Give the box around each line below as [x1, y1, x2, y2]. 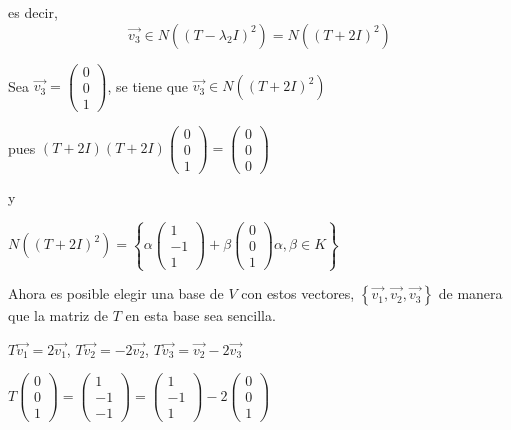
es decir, [8, 2, 58, 22]
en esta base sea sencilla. [125, 305, 276, 326]
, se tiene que [107, 75, 189, 96]
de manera [438, 283, 503, 304]
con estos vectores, [241, 283, 355, 304]
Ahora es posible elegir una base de [8, 283, 224, 304]
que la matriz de [8, 305, 108, 326]
